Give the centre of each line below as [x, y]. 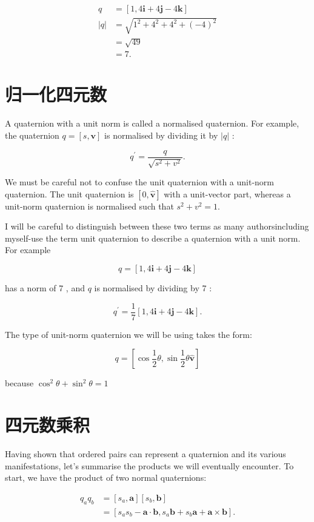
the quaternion [32, 135]
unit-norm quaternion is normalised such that [89, 206]
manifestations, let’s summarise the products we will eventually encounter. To [149, 465]
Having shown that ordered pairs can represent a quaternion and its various [145, 453]
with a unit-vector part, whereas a [227, 193]
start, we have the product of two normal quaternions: [106, 477]
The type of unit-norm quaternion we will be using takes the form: [129, 334]
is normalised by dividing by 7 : [153, 287]
